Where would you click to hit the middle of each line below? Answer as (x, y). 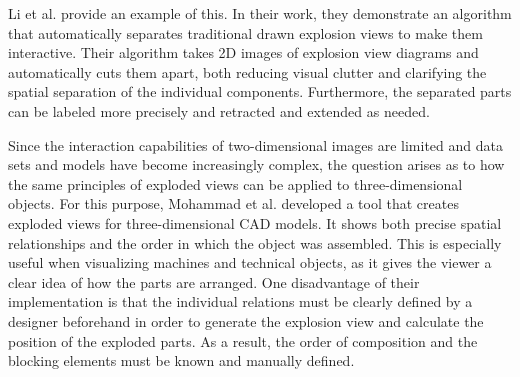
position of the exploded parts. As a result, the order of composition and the (243, 340)
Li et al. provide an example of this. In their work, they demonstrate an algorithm (260, 13)
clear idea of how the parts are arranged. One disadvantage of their (214, 281)
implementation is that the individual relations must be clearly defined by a (240, 301)
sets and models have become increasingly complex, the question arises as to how (256, 164)
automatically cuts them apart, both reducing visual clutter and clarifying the (247, 71)
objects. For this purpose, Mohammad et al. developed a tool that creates (233, 203)
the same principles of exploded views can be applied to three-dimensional (235, 183)
